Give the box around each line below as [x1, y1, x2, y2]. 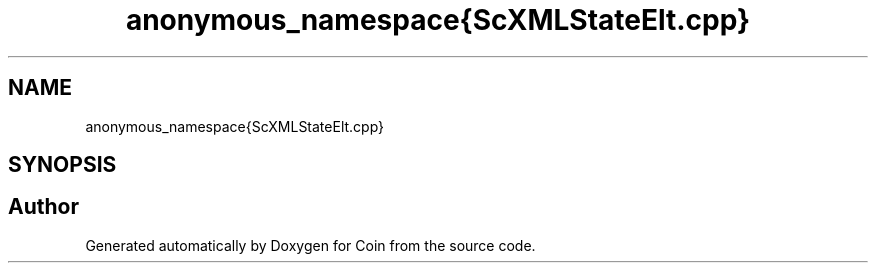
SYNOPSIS [8, 152, 117, 178]
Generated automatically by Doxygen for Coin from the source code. [85, 236, 536, 254]
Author [8, 194, 79, 220]
